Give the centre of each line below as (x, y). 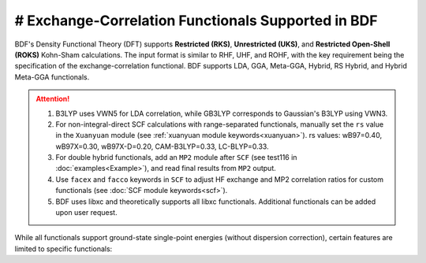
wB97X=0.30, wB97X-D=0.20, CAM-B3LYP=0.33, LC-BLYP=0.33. (162, 146)
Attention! (53, 99)
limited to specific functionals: (64, 249)
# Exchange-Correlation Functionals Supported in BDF (196, 20)
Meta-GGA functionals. (52, 77)
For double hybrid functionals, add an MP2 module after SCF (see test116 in (176, 157)
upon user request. (86, 213)
